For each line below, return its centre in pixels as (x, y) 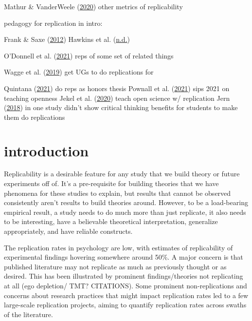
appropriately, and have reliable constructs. (68, 231)
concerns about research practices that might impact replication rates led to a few (126, 295)
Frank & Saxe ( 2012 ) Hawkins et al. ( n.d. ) (67, 39)
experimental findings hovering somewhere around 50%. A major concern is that (124, 257)
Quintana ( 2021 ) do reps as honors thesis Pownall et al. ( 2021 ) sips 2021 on (117, 88)
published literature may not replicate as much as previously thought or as (115, 266)
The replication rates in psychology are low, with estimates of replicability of (118, 247)
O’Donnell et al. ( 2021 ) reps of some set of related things (89, 55)
